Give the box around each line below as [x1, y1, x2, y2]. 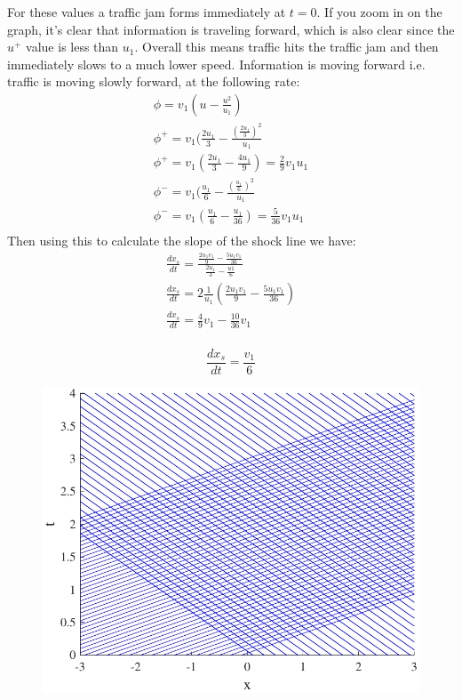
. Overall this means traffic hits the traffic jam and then [134, 37, 439, 56]
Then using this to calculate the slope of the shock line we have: [7, 230, 356, 249]
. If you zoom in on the [316, 3, 442, 20]
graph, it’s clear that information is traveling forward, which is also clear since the [7, 20, 455, 38]
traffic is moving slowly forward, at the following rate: [7, 72, 300, 91]
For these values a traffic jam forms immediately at [7, 3, 286, 20]
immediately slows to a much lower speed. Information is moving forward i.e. [7, 54, 426, 73]
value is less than [26, 37, 119, 56]
